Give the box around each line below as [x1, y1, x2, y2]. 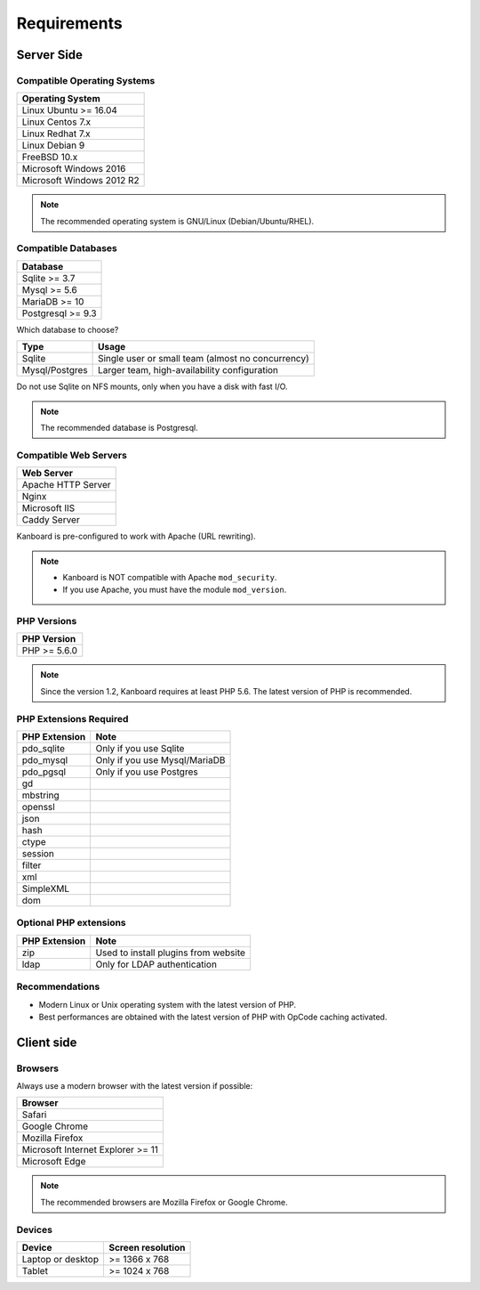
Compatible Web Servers [16, 449, 128, 461]
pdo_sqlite [21, 742, 66, 754]
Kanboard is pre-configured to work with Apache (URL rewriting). [16, 531, 257, 542]
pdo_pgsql [21, 766, 67, 778]
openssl [21, 801, 55, 813]
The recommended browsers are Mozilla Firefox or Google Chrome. [40, 1197, 288, 1207]
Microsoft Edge [21, 1156, 86, 1168]
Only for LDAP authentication [95, 958, 218, 970]
